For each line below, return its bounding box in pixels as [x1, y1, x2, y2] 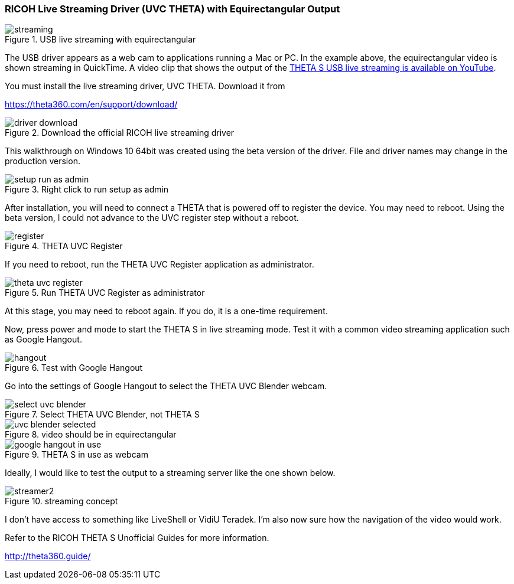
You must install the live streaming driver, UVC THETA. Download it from [5, 81, 285, 92]
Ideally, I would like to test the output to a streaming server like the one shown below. [5, 468, 336, 478]
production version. [5, 156, 80, 167]
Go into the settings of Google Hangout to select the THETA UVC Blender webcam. [5, 381, 327, 391]
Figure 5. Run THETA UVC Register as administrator [5, 288, 205, 298]
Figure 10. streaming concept [5, 496, 118, 507]
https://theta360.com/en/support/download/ [5, 99, 178, 110]
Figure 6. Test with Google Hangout [5, 363, 143, 373]
